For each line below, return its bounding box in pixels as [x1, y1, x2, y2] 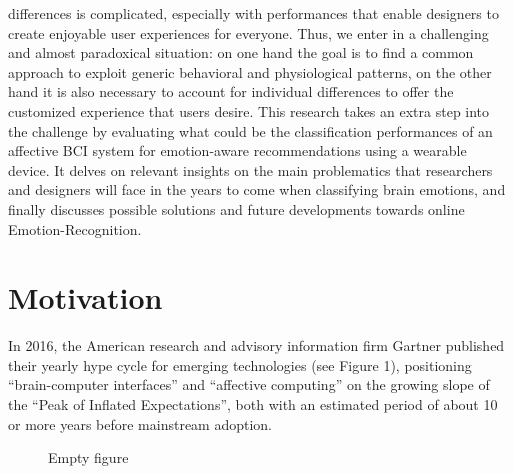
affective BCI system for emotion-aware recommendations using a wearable [8, 140, 467, 161]
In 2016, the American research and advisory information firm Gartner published [8, 335, 505, 356]
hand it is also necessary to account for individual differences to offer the [8, 81, 454, 102]
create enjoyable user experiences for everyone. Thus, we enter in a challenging [8, 22, 489, 43]
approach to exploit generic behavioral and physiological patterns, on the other [8, 61, 492, 82]
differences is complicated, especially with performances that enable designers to [8, 3, 499, 23]
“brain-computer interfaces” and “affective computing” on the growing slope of [8, 374, 490, 395]
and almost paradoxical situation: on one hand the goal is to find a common [8, 42, 474, 63]
